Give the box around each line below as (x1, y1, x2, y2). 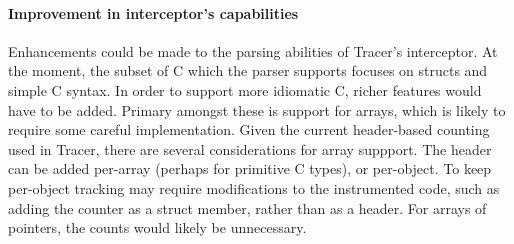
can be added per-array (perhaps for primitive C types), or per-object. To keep (8, 158, 492, 179)
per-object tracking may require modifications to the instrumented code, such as (8, 177, 500, 198)
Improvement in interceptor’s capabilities (8, 2, 299, 23)
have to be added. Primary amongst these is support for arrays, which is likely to (8, 99, 506, 120)
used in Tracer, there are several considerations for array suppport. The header (8, 138, 492, 159)
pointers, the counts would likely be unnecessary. (8, 217, 307, 238)
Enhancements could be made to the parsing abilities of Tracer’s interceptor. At (8, 40, 498, 61)
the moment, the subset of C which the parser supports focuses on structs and (8, 60, 488, 81)
